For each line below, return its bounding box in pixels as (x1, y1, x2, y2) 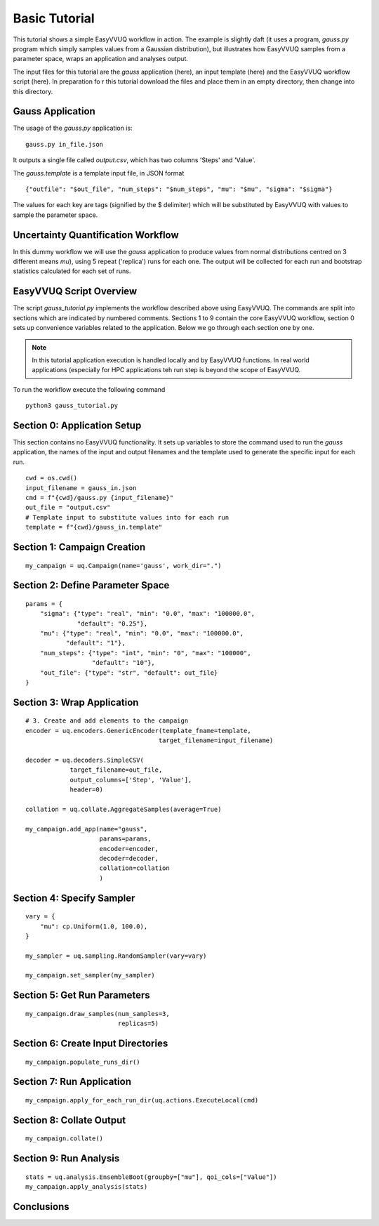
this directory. (13, 87, 53, 95)
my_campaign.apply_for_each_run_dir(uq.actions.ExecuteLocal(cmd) (25, 1096, 259, 1105)
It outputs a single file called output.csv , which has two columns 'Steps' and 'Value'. (13, 156, 256, 164)
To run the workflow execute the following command (13, 385, 166, 393)
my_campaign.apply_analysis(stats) (25, 1183, 148, 1191)
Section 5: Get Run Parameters (13, 989, 150, 1001)
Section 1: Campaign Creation (13, 541, 146, 553)
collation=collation (99, 864, 170, 872)
